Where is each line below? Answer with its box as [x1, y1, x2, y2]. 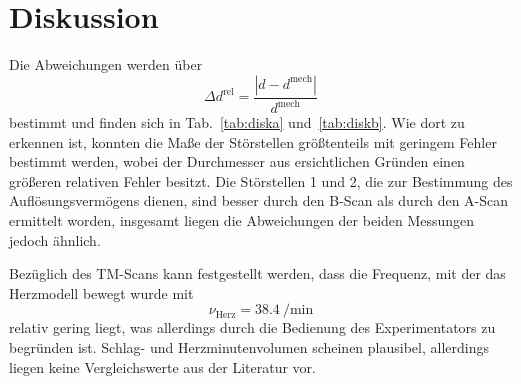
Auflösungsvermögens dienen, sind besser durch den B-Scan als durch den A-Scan [9, 190, 509, 211]
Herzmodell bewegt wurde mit [9, 282, 194, 303]
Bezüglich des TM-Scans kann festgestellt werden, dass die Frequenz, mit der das [9, 263, 506, 284]
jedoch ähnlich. [9, 229, 101, 250]
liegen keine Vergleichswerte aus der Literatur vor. [9, 356, 317, 377]
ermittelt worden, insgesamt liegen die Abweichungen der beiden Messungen [9, 210, 475, 231]
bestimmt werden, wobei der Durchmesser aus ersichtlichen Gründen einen [9, 151, 465, 172]
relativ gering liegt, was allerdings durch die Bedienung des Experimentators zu [9, 317, 496, 338]
